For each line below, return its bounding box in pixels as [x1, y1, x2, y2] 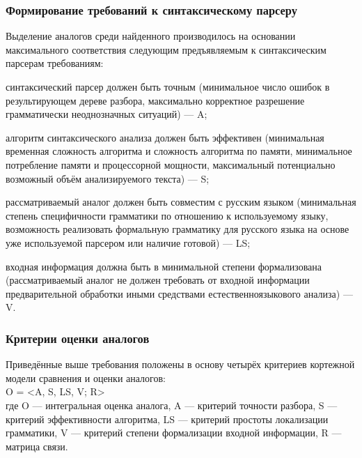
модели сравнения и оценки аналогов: [6, 370, 166, 385]
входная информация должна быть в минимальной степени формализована [6, 259, 322, 273]
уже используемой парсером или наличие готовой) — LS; [6, 235, 251, 250]
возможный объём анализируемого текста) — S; [6, 171, 210, 185]
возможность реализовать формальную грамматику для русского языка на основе [6, 222, 349, 236]
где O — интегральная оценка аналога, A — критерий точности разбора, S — [6, 397, 338, 412]
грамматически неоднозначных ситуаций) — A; [6, 107, 207, 121]
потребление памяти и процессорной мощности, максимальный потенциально [6, 157, 336, 171]
